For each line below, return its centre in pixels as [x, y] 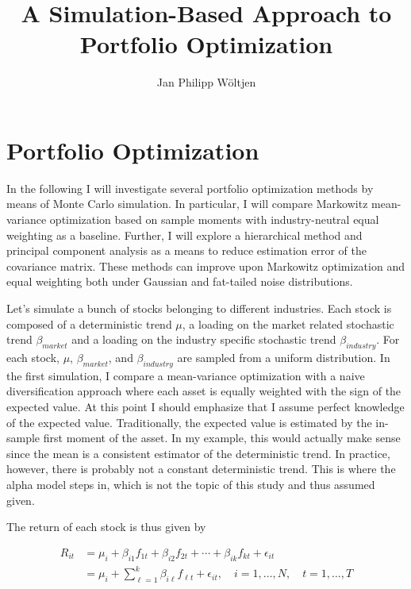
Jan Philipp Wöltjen [206, 82]
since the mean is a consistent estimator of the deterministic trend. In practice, [198, 453]
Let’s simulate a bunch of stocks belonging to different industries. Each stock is [199, 308]
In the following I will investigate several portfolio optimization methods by [190, 188]
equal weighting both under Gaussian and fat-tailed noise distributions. [180, 281]
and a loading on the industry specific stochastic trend [204, 339]
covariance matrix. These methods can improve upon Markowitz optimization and [205, 266]
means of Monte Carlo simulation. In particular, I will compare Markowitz [187, 204]
